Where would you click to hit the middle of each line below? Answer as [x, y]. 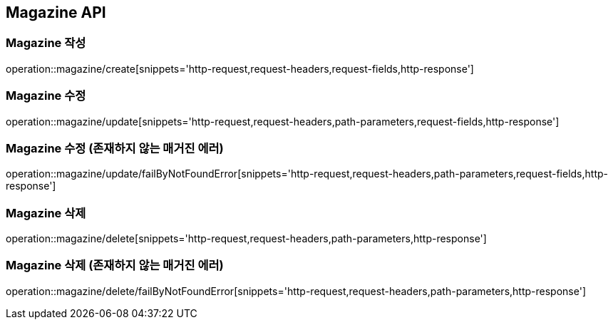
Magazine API [56, 12]
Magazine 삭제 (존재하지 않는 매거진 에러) [115, 265]
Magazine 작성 [46, 43]
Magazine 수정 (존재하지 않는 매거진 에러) [115, 148]
